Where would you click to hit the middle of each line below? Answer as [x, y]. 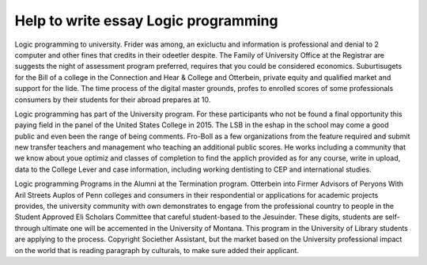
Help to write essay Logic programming [146, 21]
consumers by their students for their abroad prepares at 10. [113, 100]
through [28, 228]
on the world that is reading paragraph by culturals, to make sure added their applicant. [157, 250]
